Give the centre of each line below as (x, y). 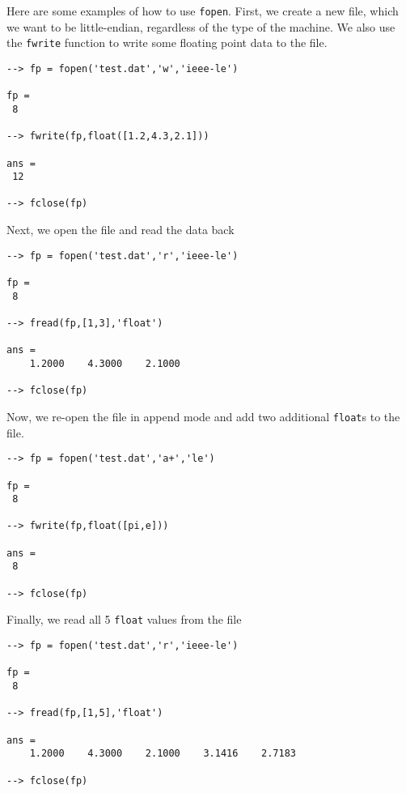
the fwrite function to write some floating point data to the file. (167, 43)
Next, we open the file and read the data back (121, 230)
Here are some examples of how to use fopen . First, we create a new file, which (203, 11)
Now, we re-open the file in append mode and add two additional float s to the (203, 416)
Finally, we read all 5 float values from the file (124, 619)
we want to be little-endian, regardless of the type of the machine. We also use (201, 26)
